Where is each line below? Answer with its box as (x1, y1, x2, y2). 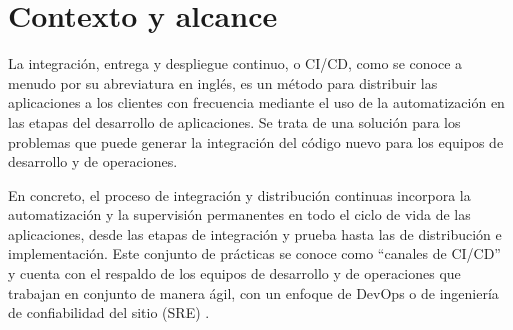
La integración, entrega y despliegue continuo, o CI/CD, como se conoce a (8, 53, 463, 74)
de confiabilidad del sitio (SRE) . (8, 302, 210, 323)
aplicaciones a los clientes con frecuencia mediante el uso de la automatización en (8, 92, 505, 113)
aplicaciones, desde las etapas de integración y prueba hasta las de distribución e (8, 223, 502, 244)
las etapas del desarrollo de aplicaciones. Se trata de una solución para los (8, 111, 461, 132)
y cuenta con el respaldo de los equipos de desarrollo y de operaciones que (8, 263, 461, 284)
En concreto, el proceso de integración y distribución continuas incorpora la (8, 184, 471, 205)
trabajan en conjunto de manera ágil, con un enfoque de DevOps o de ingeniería (8, 282, 499, 303)
